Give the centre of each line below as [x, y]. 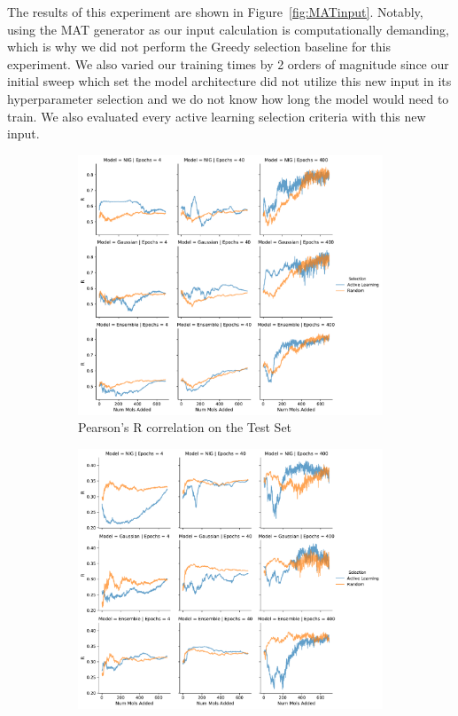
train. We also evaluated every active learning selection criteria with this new [217, 116]
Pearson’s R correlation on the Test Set [185, 427]
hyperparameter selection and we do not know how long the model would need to [228, 98]
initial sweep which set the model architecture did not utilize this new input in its [229, 81]
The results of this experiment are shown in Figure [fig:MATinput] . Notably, [215, 12]
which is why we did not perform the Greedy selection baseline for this [199, 47]
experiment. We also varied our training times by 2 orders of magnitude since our [228, 63]
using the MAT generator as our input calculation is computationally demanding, [228, 29]
